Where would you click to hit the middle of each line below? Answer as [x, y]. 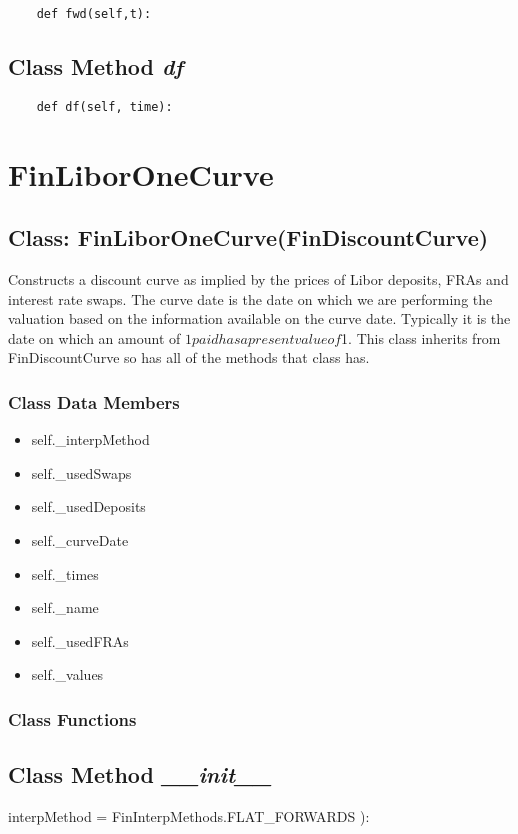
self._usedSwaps [81, 472]
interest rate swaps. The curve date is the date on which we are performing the [250, 298]
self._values [67, 674]
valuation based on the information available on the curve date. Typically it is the [259, 318]
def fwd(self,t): [94, 14]
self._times [65, 573]
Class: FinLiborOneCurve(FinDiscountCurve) [248, 237]
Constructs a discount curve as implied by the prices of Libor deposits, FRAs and [258, 279]
